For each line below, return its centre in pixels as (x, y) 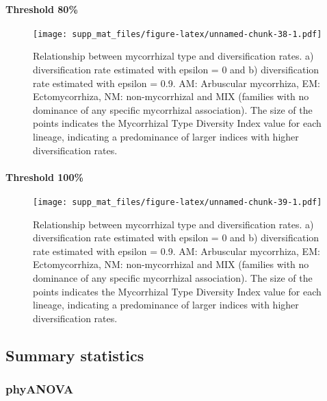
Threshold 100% (44, 177)
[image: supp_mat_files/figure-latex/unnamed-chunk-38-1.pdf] (178, 34)
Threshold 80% (42, 9)
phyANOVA (40, 389)
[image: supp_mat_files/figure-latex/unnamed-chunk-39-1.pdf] (178, 202)
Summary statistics (75, 355)
